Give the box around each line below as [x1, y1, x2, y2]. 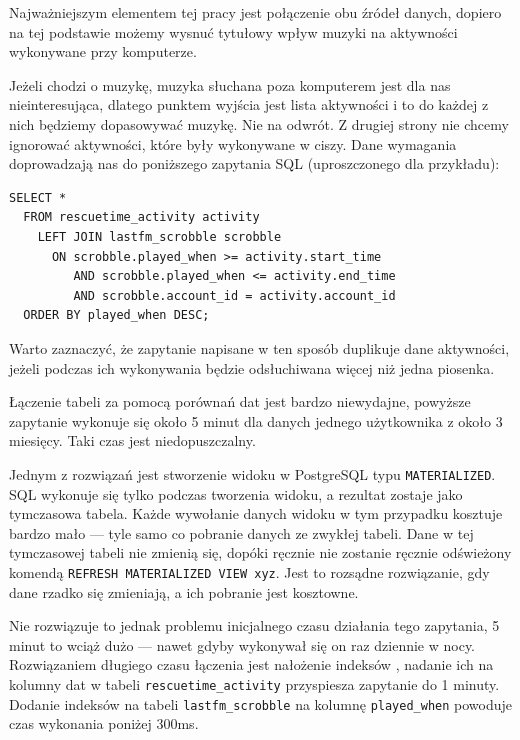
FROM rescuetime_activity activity [23, 210, 260, 225]
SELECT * [9, 190, 67, 205]
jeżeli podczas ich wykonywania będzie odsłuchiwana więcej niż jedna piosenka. [9, 357, 495, 378]
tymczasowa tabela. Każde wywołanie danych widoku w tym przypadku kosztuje [9, 503, 503, 524]
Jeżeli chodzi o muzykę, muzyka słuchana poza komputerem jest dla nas [9, 74, 451, 95]
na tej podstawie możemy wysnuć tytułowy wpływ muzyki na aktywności [9, 21, 458, 42]
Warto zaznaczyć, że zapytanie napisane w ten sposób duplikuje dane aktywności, [9, 337, 510, 358]
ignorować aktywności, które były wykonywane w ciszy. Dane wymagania [9, 133, 457, 154]
